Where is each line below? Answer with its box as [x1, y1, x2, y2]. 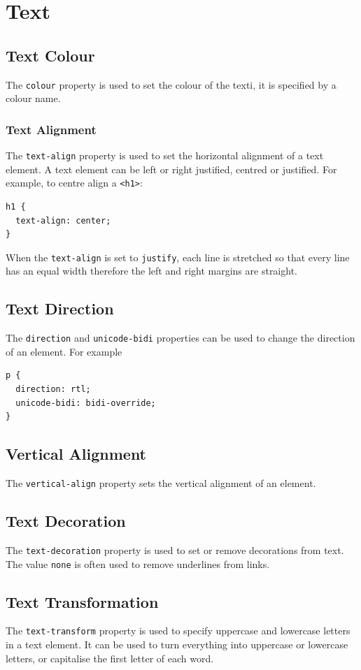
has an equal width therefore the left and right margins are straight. [6, 263, 297, 278]
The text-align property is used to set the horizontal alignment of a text [6, 148, 324, 163]
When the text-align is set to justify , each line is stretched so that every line [6, 249, 350, 264]
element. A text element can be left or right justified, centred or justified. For [6, 161, 337, 176]
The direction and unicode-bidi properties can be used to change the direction [6, 330, 355, 345]
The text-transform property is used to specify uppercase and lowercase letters [6, 623, 351, 638]
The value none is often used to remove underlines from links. [6, 556, 270, 571]
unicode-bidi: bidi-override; [15, 398, 156, 408]
